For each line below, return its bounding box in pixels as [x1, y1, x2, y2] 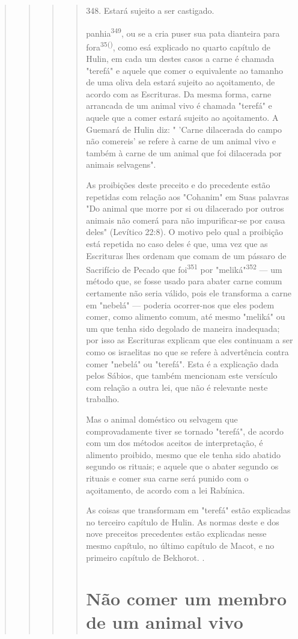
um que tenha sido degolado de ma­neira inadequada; [86, 322, 280, 334]
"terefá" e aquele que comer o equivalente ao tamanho [86, 64, 284, 76]
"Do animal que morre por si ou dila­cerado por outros [86, 202, 284, 215]
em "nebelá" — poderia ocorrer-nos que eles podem [86, 298, 275, 311]
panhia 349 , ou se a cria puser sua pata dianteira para [86, 25, 280, 39]
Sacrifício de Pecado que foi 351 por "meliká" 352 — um [86, 261, 282, 275]
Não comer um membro [86, 586, 287, 611]
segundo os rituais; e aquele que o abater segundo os [86, 460, 279, 472]
